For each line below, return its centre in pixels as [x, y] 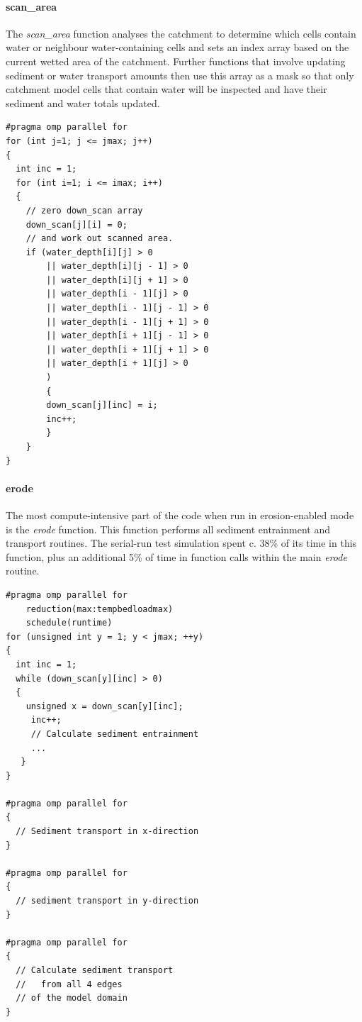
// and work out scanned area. [100, 239]
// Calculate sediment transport [95, 970]
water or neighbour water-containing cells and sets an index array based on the [177, 47]
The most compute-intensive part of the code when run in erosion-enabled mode [180, 515]
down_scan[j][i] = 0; [77, 224]
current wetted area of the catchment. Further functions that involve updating [176, 61]
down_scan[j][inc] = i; [102, 405]
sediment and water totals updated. [83, 102]
